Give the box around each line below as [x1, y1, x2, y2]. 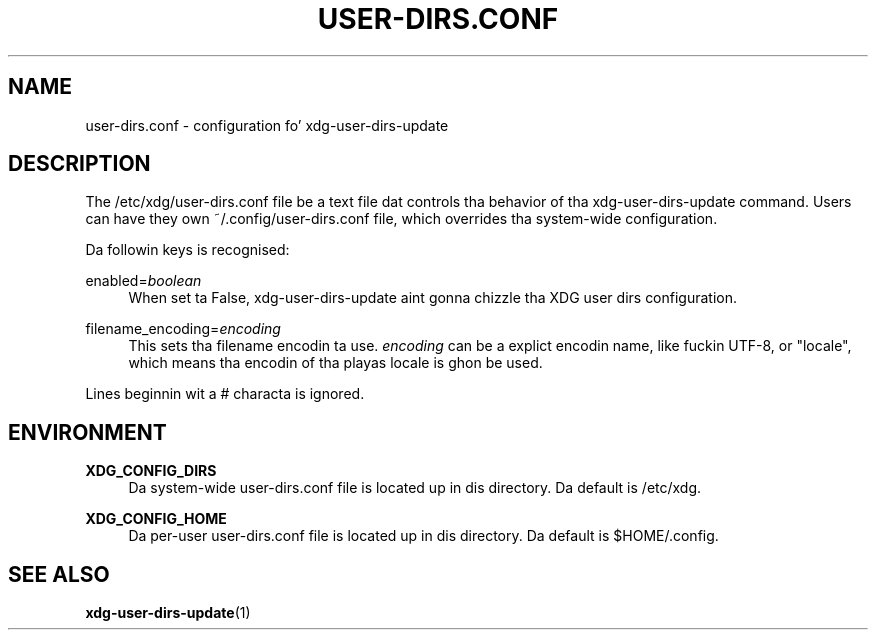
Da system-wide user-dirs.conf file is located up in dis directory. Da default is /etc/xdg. [128, 479, 702, 497]
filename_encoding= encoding [85, 320, 281, 338]
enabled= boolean [85, 272, 202, 290]
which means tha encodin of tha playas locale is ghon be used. [128, 354, 543, 372]
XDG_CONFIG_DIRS [85, 462, 217, 480]
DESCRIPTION [8, 151, 151, 177]
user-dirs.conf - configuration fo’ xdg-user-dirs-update [85, 116, 449, 134]
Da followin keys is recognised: [85, 241, 290, 259]
